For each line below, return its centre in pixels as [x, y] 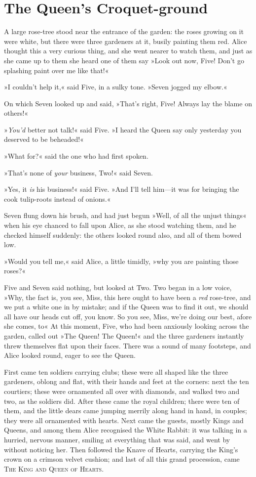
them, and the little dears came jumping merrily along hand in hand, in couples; [126, 411]
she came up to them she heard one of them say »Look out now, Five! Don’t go [124, 60]
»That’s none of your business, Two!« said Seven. [78, 172]
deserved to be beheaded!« [44, 139]
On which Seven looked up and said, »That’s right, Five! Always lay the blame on [128, 103]
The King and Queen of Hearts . [54, 468]
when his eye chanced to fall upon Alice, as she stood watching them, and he [120, 225]
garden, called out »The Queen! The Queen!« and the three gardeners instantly [124, 335]
